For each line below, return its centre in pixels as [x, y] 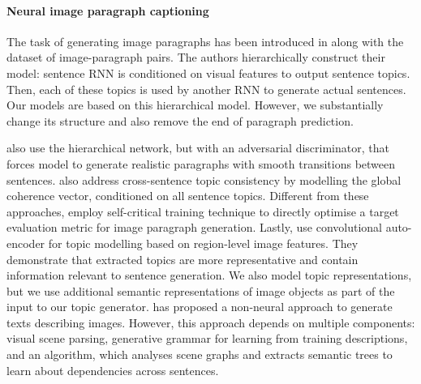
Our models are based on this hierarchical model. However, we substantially [195, 105]
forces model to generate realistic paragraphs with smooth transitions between [201, 163]
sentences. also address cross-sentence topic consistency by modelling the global [204, 179]
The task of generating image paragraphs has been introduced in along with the [205, 41]
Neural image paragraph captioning [108, 10]
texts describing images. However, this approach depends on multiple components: [211, 322]
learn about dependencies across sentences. [113, 370]
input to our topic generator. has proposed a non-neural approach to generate [200, 307]
